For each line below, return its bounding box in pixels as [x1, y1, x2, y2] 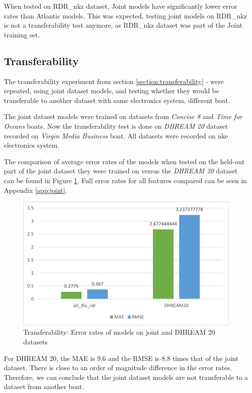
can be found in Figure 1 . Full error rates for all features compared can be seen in [4, 175, 247, 185]
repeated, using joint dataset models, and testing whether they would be [4, 85, 220, 96]
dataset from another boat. [4, 381, 84, 392]
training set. [4, 29, 40, 39]
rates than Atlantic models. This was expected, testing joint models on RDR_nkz [4, 10, 247, 20]
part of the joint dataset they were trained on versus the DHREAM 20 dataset [4, 166, 238, 176]
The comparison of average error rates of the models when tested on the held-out [4, 156, 245, 166]
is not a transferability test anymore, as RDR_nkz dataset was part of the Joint [4, 20, 242, 30]
